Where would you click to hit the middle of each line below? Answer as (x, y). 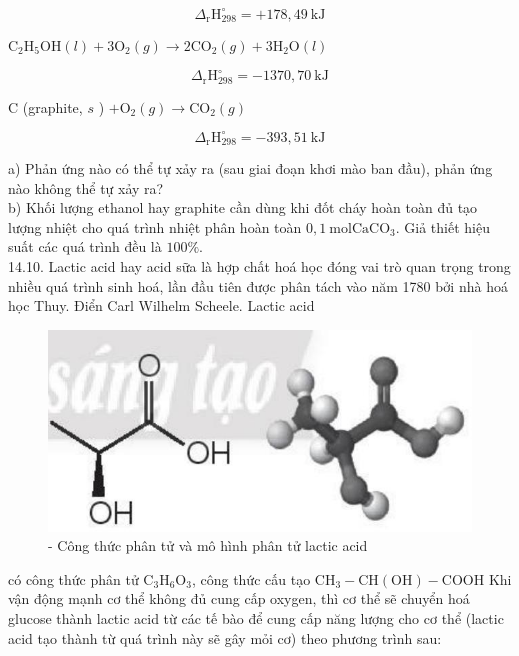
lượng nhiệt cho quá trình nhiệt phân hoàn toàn (155, 226)
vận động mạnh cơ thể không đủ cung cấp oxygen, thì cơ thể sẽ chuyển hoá (239, 598)
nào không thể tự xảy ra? (86, 187)
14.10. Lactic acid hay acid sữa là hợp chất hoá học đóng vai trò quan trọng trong (259, 266)
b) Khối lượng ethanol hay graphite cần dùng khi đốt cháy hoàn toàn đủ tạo (243, 207)
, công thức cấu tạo (251, 578)
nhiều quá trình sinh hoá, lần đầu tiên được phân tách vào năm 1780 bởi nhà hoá (258, 285)
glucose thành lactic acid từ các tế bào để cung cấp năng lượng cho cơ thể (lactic (256, 617)
